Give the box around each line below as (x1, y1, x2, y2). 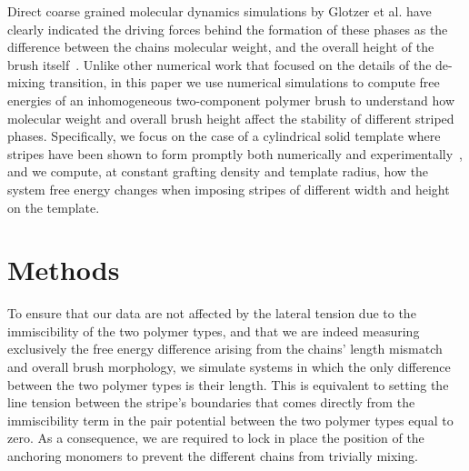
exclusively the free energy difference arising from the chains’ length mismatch (7, 339, 443, 358)
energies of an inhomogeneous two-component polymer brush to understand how (7, 90, 455, 109)
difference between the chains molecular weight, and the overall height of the (7, 37, 434, 56)
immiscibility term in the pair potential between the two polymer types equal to (7, 410, 454, 429)
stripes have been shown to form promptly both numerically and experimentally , (7, 144, 463, 163)
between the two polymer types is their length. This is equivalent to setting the (7, 375, 449, 394)
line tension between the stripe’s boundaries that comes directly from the (7, 393, 415, 412)
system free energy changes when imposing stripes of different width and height (7, 179, 450, 198)
